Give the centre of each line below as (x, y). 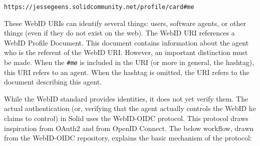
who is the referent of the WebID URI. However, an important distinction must (126, 52)
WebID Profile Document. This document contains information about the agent (126, 42)
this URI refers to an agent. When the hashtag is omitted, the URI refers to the (127, 72)
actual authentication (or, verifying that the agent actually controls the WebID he (130, 108)
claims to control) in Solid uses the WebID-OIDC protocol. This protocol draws (126, 118)
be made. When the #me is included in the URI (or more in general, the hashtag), (129, 62)
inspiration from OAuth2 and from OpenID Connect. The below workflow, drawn (129, 128)
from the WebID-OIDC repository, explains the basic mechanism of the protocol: (128, 138)
